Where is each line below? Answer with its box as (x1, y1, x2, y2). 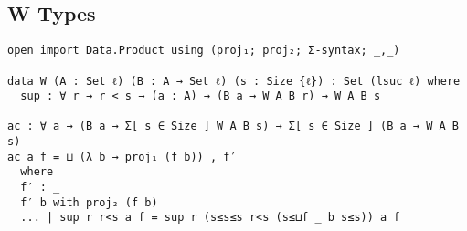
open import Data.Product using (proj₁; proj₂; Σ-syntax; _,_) (7, 44, 400, 58)
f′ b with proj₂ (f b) (20, 195, 158, 209)
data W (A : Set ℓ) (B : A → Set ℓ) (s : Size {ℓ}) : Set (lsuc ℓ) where (7, 74, 461, 88)
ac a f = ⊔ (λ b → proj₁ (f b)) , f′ (7, 150, 237, 163)
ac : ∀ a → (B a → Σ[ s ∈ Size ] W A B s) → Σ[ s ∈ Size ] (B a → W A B (7, 120, 459, 133)
